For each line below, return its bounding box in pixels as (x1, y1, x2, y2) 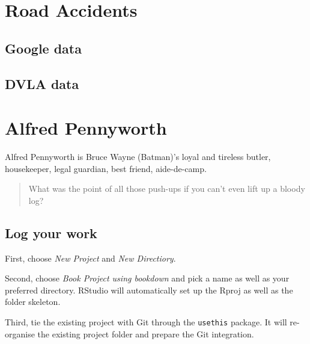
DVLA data (5, 74, 79, 93)
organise (5, 327, 35, 340)
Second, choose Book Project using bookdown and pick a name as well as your (5, 272, 290, 284)
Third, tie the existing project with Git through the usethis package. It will (5, 316, 287, 328)
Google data (5, 38, 82, 57)
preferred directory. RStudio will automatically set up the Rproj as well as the (5, 283, 293, 296)
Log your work (5, 223, 97, 242)
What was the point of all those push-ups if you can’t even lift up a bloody (28, 182, 305, 195)
